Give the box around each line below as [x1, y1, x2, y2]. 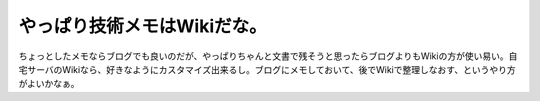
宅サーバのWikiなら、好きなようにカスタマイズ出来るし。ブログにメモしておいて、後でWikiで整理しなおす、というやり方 [18, 63, 516, 75]
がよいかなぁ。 [18, 78, 80, 90]
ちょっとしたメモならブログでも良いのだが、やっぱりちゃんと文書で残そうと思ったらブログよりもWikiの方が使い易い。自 [18, 50, 518, 62]
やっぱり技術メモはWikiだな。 [18, 15, 267, 37]
